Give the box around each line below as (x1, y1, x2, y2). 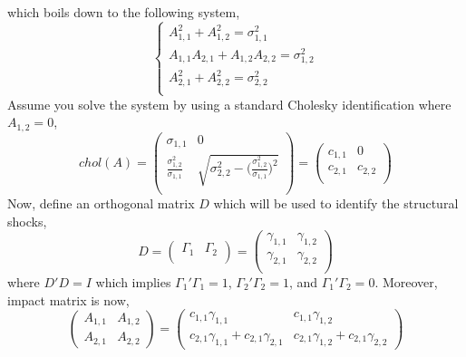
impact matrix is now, (7, 290, 130, 309)
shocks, (7, 211, 47, 230)
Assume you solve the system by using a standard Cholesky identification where (7, 94, 451, 113)
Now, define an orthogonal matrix (7, 193, 195, 212)
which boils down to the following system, (7, 3, 240, 21)
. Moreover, (374, 272, 438, 291)
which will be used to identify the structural (213, 193, 459, 212)
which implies (95, 272, 171, 291)
